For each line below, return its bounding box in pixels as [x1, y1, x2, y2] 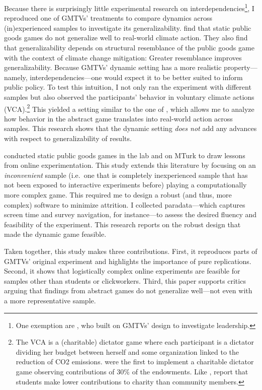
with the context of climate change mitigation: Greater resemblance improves [4, 52, 242, 62]
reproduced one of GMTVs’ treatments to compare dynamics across [4, 13, 213, 23]
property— [224, 62, 257, 73]
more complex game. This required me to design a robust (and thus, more [4, 189, 232, 200]
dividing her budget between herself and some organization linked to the [16, 346, 239, 357]
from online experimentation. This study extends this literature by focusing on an [4, 160, 256, 170]
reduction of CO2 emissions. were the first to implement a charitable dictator [16, 356, 254, 367]
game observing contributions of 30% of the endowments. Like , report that [16, 366, 248, 376]
